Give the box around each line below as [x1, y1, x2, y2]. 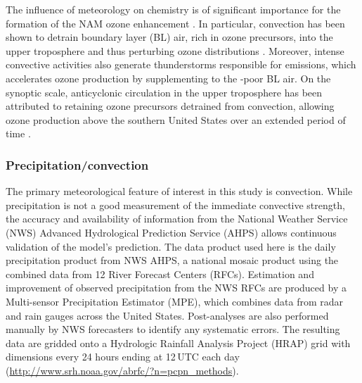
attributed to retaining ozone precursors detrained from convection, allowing [6, 99, 335, 113]
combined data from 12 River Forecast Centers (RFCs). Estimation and [6, 266, 314, 281]
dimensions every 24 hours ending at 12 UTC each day [6, 349, 240, 364]
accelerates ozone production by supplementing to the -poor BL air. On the [6, 70, 331, 85]
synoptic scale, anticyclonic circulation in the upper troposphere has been [6, 84, 323, 99]
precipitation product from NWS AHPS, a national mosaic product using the [6, 253, 339, 268]
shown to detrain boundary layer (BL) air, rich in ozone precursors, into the [6, 30, 333, 44]
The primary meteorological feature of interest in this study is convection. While [6, 184, 353, 199]
